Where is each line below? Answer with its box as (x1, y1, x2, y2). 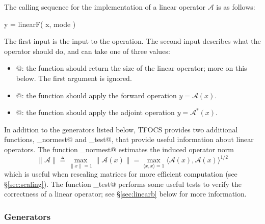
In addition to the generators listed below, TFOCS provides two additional (4, 124, 238, 134)
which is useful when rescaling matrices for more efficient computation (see (4, 169, 237, 179)
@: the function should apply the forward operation (16, 90, 177, 100)
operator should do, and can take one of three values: (4, 45, 170, 56)
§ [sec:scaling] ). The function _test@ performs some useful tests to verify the (4, 178, 242, 189)
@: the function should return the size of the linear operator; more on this (16, 63, 247, 73)
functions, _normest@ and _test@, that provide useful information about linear (4, 134, 254, 145)
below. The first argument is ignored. (16, 72, 132, 83)
